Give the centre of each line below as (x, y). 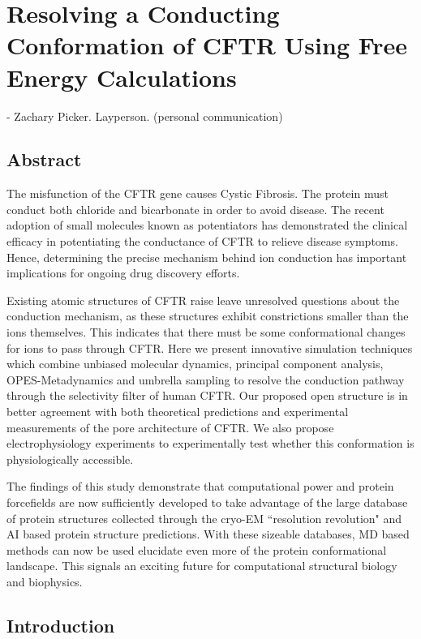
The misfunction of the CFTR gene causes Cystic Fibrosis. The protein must (198, 193)
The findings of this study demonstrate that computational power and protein (200, 486)
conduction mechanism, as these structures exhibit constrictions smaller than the (208, 316)
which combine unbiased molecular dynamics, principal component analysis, (195, 364)
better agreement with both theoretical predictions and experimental (178, 412)
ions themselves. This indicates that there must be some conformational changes (206, 332)
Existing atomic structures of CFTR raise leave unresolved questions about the (203, 300)
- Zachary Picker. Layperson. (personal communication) (145, 116)
